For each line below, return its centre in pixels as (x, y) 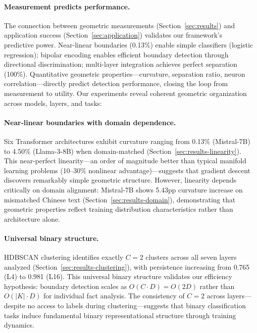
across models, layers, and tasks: (53, 103)
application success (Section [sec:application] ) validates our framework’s (113, 35)
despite (15, 306)
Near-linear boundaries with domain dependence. (90, 122)
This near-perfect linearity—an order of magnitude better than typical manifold (125, 161)
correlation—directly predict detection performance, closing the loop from (116, 83)
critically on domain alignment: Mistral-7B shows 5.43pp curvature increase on (124, 189)
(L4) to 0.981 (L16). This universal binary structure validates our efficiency (118, 276)
